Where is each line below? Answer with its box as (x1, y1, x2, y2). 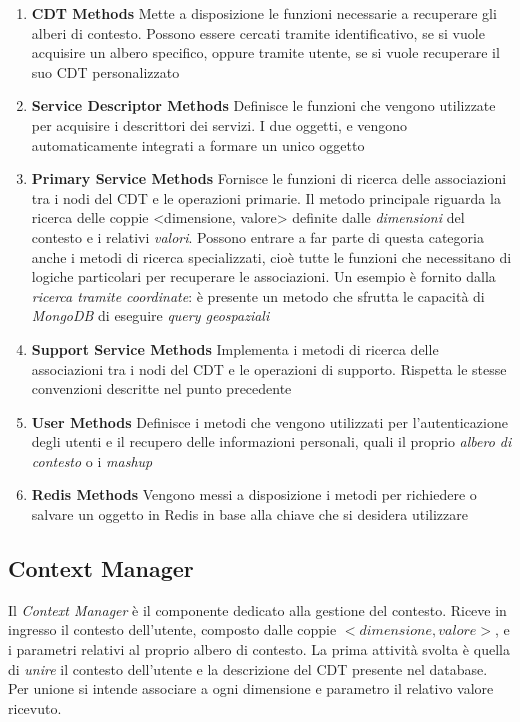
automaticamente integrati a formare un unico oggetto (31, 134, 365, 155)
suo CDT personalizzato (31, 61, 180, 82)
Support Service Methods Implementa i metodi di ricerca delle (31, 338, 439, 359)
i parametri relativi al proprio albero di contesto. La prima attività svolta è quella (8, 639, 510, 660)
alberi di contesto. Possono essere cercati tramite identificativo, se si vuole (31, 22, 485, 43)
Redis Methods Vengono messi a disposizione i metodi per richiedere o (31, 484, 477, 505)
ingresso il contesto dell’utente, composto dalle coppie (8, 619, 337, 640)
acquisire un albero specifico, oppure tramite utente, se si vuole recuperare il (31, 42, 500, 63)
